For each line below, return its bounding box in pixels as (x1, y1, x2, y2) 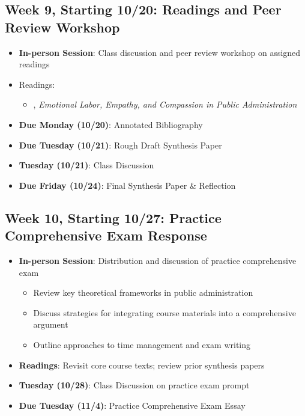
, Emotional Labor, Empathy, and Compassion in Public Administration (33, 98, 297, 111)
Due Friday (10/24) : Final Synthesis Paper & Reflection (19, 179, 236, 191)
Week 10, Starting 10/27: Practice (5, 208, 222, 227)
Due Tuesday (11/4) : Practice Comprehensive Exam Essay (19, 399, 246, 411)
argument (33, 318, 68, 331)
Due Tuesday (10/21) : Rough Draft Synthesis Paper (19, 138, 222, 151)
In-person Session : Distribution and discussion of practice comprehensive (19, 254, 297, 266)
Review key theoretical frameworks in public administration (33, 286, 253, 299)
